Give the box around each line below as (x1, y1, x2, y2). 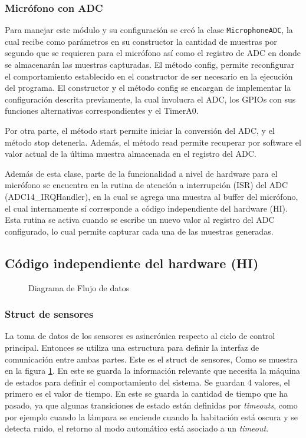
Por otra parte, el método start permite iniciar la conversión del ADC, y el (5, 124, 275, 137)
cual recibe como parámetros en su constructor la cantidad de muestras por (5, 35, 277, 47)
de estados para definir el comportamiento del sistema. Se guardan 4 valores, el (5, 376, 290, 388)
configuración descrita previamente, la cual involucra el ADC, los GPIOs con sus (5, 93, 296, 105)
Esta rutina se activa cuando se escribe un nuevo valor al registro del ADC (5, 213, 275, 226)
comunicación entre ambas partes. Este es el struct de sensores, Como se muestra (5, 353, 298, 365)
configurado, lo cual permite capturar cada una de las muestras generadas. (5, 225, 274, 237)
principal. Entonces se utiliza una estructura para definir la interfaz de (5, 341, 259, 353)
